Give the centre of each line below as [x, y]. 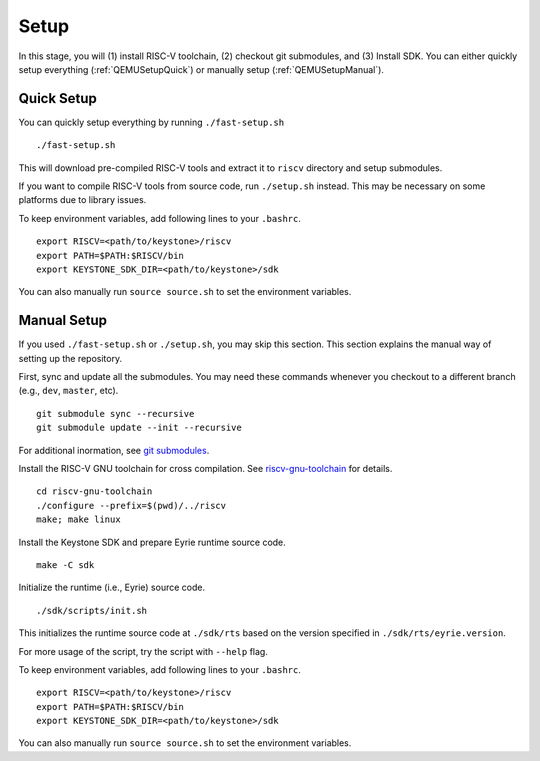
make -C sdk [65, 564]
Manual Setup [63, 320]
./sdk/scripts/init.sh [92, 610]
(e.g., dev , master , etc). [68, 391]
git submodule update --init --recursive [139, 428]
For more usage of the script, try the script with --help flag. [143, 651]
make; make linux [78, 519]
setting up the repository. [70, 358]
